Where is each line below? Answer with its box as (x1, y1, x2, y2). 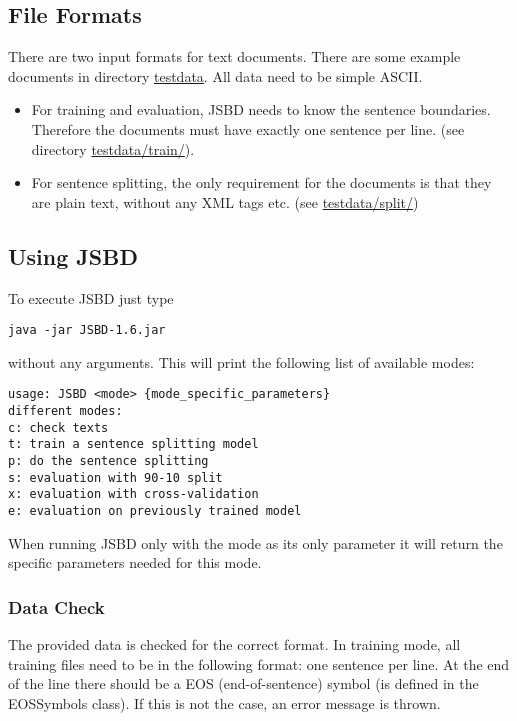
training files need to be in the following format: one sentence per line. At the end (8, 653, 510, 674)
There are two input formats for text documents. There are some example (8, 46, 461, 67)
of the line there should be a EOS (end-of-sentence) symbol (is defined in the (8, 673, 479, 694)
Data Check (8, 594, 105, 619)
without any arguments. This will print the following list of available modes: (8, 351, 475, 372)
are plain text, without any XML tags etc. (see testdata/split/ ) (31, 191, 419, 212)
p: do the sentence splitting (8, 454, 209, 469)
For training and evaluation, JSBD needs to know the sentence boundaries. (31, 99, 491, 120)
